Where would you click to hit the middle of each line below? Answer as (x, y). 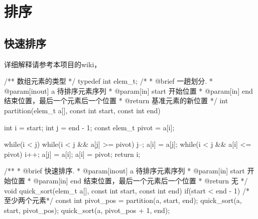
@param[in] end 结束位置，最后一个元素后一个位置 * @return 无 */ (141, 180)
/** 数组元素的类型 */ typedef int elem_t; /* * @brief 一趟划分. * (108, 81)
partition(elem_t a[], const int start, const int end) (82, 110)
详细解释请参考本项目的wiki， (53, 64)
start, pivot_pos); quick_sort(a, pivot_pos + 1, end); (87, 210)
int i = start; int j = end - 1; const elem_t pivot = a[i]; (89, 127)
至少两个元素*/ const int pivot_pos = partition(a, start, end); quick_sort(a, (123, 200)
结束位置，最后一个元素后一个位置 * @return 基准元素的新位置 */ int (116, 100)
